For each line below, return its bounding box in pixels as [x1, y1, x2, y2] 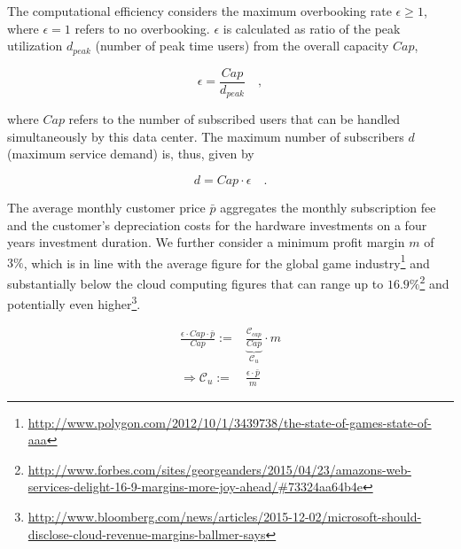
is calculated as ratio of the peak [223, 19, 401, 37]
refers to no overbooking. [74, 19, 210, 37]
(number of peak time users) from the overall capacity [95, 36, 389, 55]
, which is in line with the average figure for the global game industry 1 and [23, 251, 430, 272]
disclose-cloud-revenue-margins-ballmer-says [27, 524, 266, 543]
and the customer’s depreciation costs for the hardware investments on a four [7, 215, 427, 234]
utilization [7, 36, 63, 55]
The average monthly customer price [7, 197, 206, 216]
